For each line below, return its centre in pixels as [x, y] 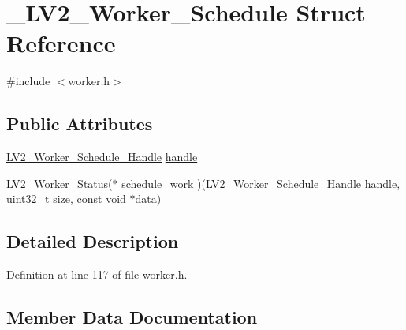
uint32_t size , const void [66, 199]
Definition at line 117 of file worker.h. [97, 274]
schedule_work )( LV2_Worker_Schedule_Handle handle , [261, 183]
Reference [61, 43]
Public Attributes [80, 124]
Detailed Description [93, 241]
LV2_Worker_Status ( [60, 183]
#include [28, 81]
